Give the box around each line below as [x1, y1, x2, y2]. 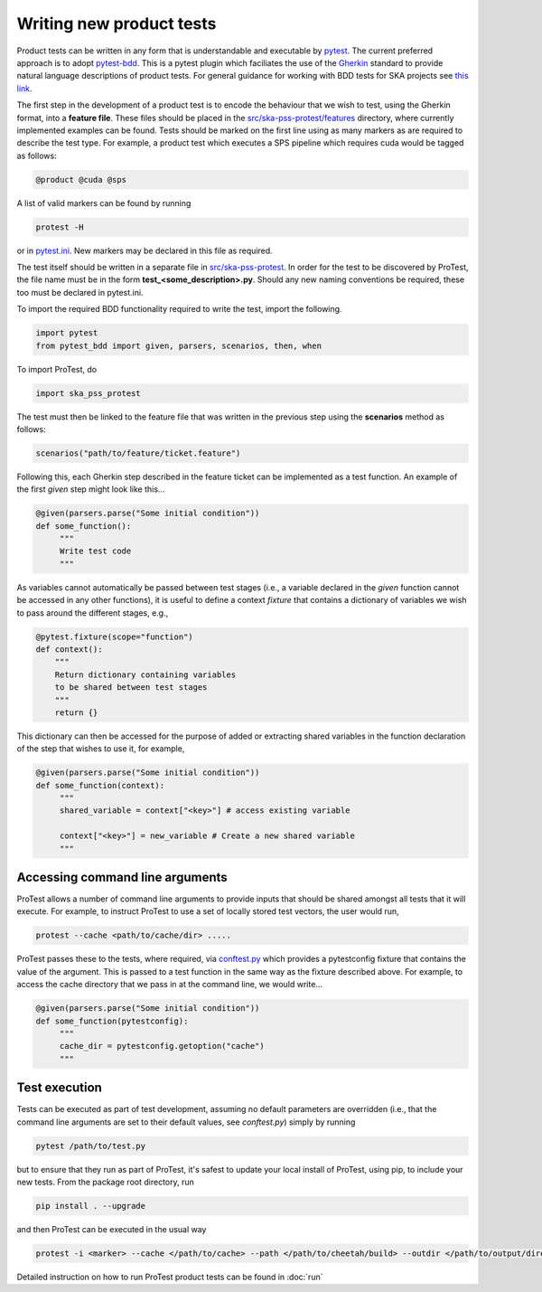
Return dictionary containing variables [54, 669, 237, 680]
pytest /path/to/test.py [35, 1140, 146, 1151]
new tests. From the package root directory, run [16, 1176, 194, 1188]
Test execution [16, 1080, 103, 1096]
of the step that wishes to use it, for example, [16, 743, 185, 754]
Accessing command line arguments [16, 870, 228, 885]
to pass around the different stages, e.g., [16, 607, 169, 618]
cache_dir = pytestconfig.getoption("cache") [59, 1041, 266, 1052]
